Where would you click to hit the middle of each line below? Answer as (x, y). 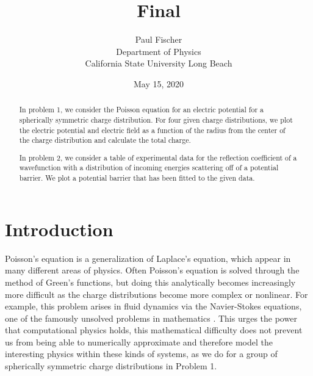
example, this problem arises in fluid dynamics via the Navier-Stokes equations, (153, 306)
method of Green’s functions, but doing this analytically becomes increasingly (150, 282)
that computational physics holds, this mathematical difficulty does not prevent (154, 330)
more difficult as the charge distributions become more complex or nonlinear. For (156, 294)
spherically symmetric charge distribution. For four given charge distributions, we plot (156, 119)
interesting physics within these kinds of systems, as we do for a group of (141, 354)
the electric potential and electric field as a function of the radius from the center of (152, 130)
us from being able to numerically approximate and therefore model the (139, 342)
